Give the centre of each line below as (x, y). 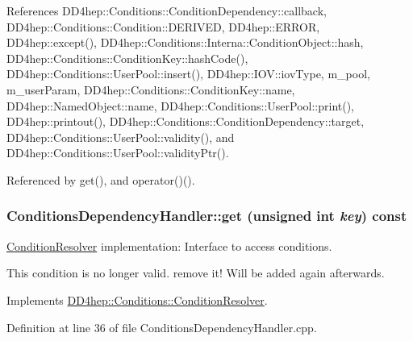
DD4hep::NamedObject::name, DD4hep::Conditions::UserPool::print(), (181, 105)
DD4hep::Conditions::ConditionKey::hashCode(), (127, 58)
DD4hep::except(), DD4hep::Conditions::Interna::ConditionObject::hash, (185, 42)
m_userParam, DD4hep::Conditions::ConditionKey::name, (151, 89)
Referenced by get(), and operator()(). (101, 179)
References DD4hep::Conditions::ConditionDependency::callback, (167, 10)
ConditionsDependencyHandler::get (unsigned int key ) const (207, 216)
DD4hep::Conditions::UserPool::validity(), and (121, 137)
